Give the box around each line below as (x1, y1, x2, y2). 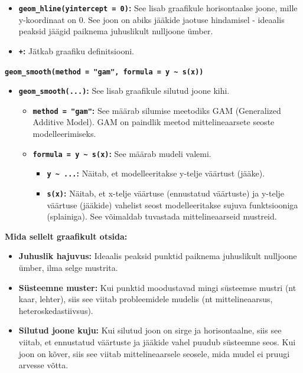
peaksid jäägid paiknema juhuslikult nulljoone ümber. (18, 25, 213, 37)
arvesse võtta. (18, 359, 69, 371)
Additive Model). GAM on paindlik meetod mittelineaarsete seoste (32, 116, 275, 128)
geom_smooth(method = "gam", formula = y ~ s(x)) (5, 67, 204, 76)
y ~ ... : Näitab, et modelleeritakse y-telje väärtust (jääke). (47, 167, 265, 179)
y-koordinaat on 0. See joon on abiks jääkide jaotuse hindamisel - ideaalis (18, 13, 285, 25)
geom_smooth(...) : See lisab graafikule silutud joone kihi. (18, 84, 230, 97)
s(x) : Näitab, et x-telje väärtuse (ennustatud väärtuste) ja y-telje (47, 186, 285, 199)
